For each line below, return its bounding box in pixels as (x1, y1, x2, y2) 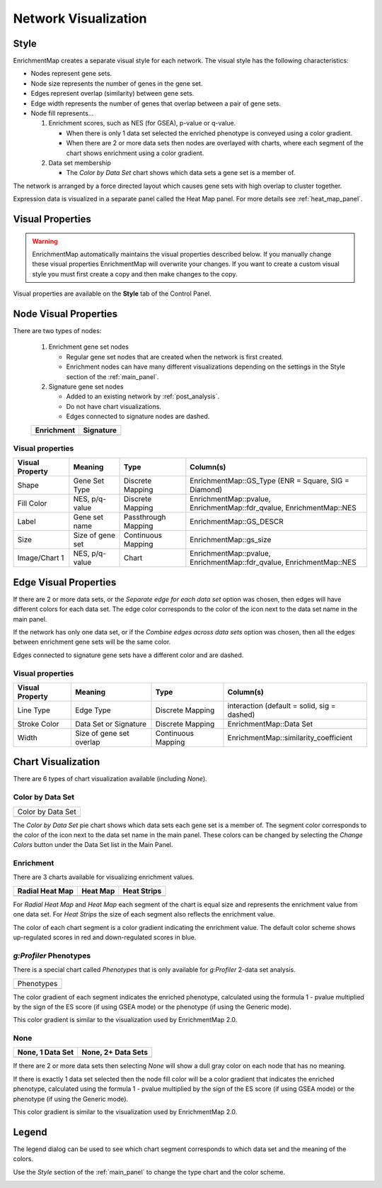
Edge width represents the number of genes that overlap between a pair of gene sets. (30, 99, 282, 108)
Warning (32, 237, 58, 245)
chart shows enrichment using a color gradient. (66, 149, 204, 157)
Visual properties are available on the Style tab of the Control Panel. (13, 289, 212, 298)
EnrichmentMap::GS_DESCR (190, 517, 284, 527)
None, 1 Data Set (17, 1048, 74, 1058)
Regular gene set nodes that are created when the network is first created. (66, 352, 284, 361)
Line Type (17, 705, 51, 715)
